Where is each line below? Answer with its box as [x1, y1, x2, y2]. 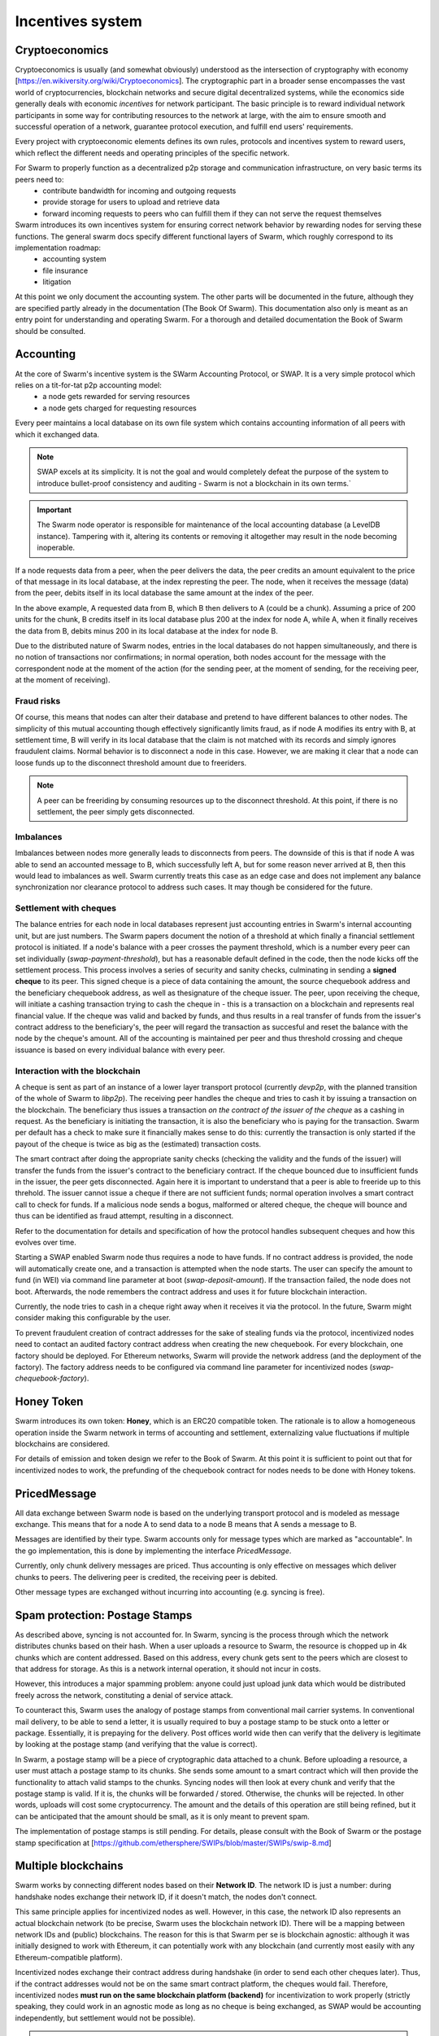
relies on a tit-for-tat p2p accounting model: [15, 380, 162, 390]
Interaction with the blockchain [15, 1065, 141, 1077]
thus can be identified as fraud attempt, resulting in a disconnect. [15, 1211, 234, 1221]
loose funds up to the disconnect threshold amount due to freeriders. [15, 757, 247, 767]
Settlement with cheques [15, 902, 117, 914]
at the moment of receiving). [15, 675, 111, 685]
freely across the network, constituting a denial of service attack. [15, 1690, 233, 1700]
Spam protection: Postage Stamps [15, 1608, 193, 1622]
